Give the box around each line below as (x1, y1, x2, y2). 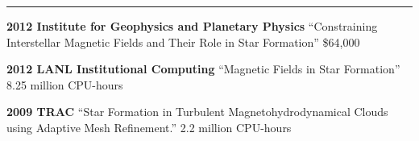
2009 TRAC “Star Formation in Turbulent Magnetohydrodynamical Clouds (6, 103, 388, 120)
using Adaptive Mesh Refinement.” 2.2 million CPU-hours (6, 118, 292, 135)
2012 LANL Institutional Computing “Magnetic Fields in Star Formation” (6, 60, 400, 77)
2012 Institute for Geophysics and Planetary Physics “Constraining (6, 18, 378, 34)
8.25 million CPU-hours (6, 76, 123, 93)
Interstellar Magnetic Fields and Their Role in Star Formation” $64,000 (6, 33, 360, 50)
